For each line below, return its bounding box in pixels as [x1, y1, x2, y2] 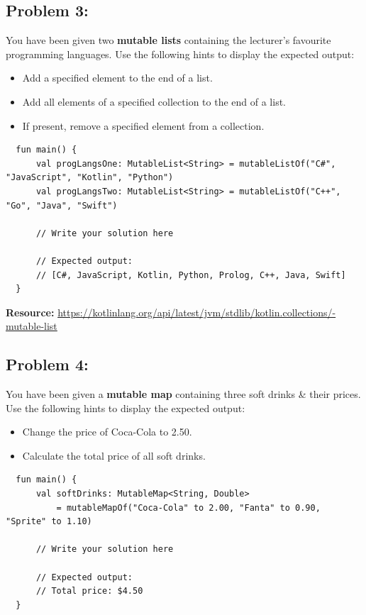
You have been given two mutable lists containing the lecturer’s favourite [6, 33, 331, 48]
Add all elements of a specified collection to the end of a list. [22, 94, 286, 109]
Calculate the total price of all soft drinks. [22, 448, 206, 462]
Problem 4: [6, 353, 89, 375]
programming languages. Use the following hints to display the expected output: [6, 46, 355, 61]
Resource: [6, 304, 55, 319]
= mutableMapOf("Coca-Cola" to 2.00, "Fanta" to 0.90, [56, 502, 321, 513]
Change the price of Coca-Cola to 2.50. [22, 424, 192, 439]
